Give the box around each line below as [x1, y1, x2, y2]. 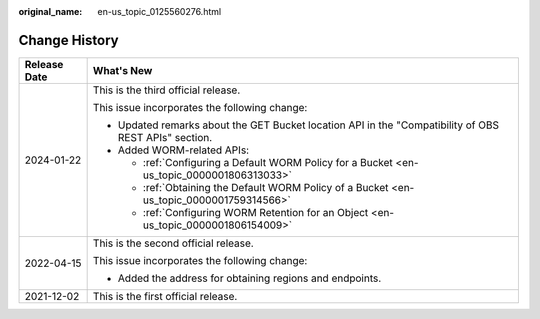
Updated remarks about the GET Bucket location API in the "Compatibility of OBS [117, 118, 500, 132]
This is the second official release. [92, 236, 254, 250]
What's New [92, 63, 153, 77]
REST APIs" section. [117, 130, 213, 144]
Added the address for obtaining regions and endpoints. [117, 271, 382, 285]
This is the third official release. [92, 83, 241, 97]
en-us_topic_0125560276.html [97, 6, 222, 17]
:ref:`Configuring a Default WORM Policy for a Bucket [142, 155, 394, 169]
